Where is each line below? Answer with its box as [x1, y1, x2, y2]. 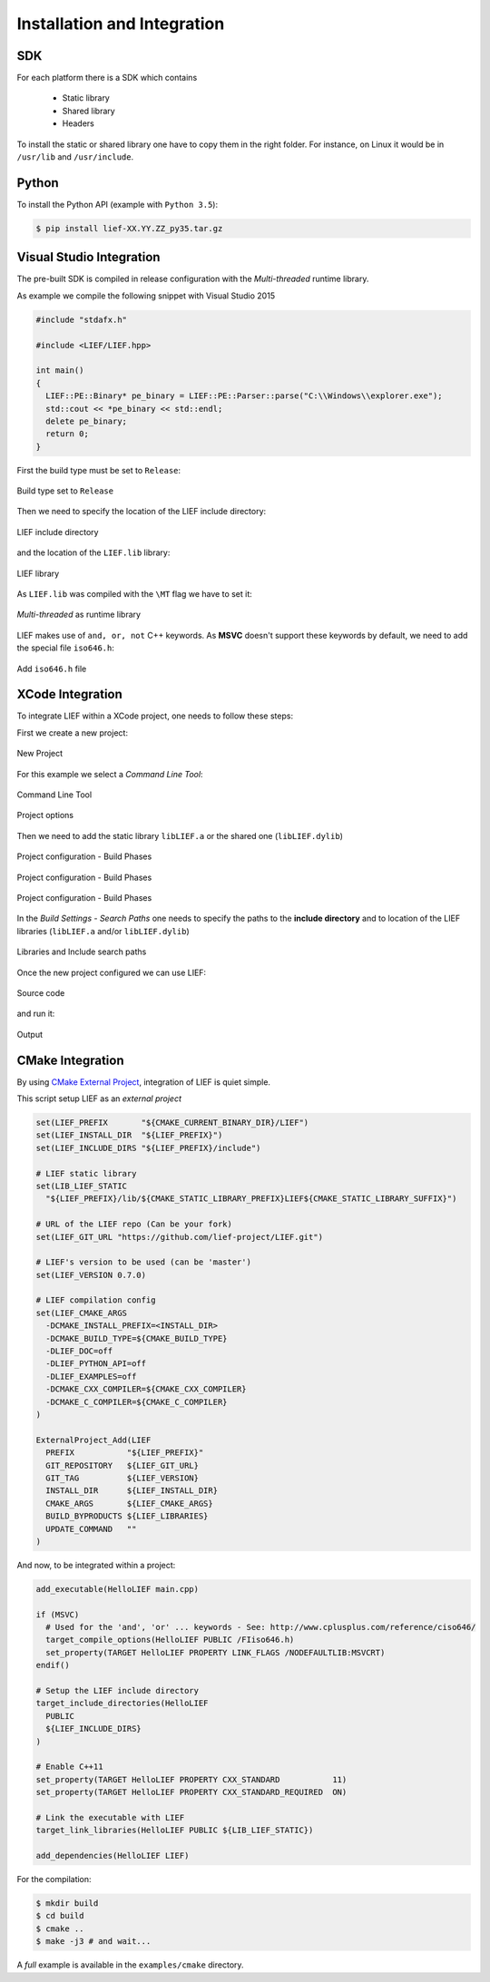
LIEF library [16, 568, 60, 579]
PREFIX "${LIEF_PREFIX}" [45, 1448, 204, 1458]
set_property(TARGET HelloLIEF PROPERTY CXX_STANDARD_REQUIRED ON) [35, 1787, 348, 1798]
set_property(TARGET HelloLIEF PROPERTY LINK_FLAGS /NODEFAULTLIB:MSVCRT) [45, 1647, 386, 1657]
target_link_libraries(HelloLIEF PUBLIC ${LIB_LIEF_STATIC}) [35, 1825, 314, 1836]
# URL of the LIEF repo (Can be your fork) [35, 1219, 233, 1229]
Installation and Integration [16, 14, 225, 34]
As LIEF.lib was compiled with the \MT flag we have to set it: [16, 589, 253, 600]
